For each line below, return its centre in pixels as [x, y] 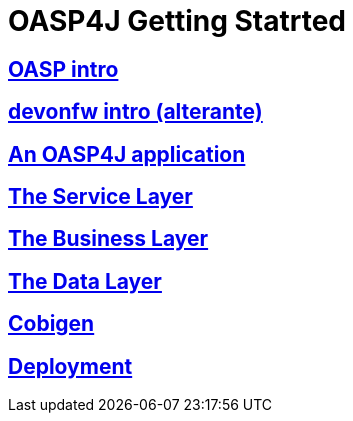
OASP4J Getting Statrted [177, 21]
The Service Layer [100, 197]
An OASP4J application [127, 154]
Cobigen [51, 324]
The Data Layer [85, 281]
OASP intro [63, 69]
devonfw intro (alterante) [135, 112]
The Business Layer [108, 239]
